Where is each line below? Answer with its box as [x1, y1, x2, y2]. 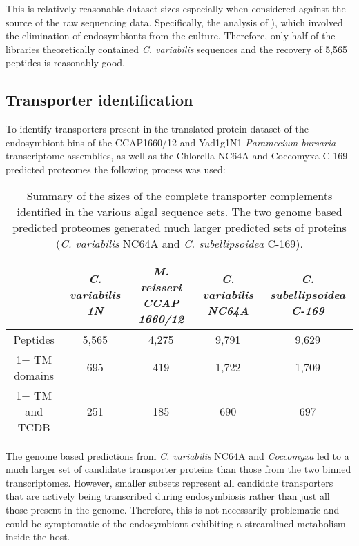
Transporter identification [6, 89, 193, 110]
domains [14, 367, 55, 383]
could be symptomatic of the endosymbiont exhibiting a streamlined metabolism [6, 516, 346, 530]
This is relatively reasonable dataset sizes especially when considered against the [6, 1, 346, 15]
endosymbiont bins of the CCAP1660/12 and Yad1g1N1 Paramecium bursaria [6, 135, 336, 149]
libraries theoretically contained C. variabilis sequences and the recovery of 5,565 [6, 41, 348, 56]
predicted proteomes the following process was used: [6, 162, 226, 176]
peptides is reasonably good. [6, 55, 125, 70]
